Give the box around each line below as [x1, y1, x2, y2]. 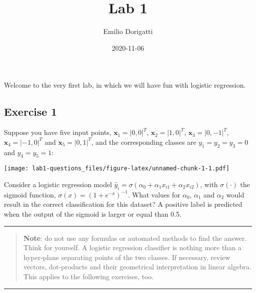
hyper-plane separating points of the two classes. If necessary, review [23, 252, 230, 262]
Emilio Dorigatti [103, 26, 153, 36]
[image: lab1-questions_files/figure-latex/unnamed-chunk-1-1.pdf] [4, 165, 230, 172]
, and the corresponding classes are [91, 136, 196, 147]
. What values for [128, 189, 181, 199]
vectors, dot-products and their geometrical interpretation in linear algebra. [23, 261, 252, 272]
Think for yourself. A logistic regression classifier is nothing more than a [23, 242, 242, 253]
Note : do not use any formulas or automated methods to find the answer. [23, 232, 247, 243]
